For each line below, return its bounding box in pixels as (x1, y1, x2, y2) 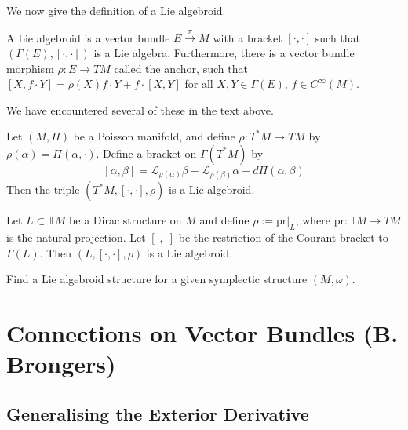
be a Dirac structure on (69, 212, 182, 228)
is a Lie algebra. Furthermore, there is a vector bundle (93, 44, 355, 60)
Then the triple (6, 181, 80, 198)
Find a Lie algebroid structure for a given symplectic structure (6, 271, 308, 287)
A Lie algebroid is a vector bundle (6, 29, 170, 46)
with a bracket (213, 29, 282, 46)
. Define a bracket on (96, 144, 197, 161)
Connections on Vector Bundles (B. (6, 316, 399, 348)
